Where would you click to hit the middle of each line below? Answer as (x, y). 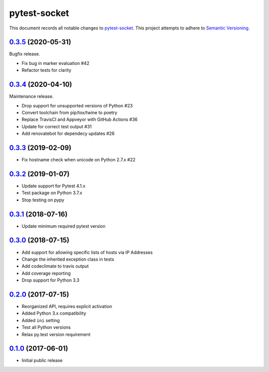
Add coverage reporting (46, 273)
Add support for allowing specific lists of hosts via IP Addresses (87, 252)
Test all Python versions (46, 328)
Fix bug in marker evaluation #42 (56, 63)
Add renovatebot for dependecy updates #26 (68, 134)
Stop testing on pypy (43, 200)
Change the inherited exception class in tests (68, 259)
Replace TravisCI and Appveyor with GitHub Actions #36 (80, 119)
